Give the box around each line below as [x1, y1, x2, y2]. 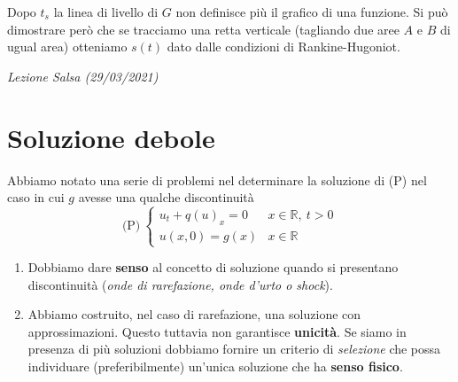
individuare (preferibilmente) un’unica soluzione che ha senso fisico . [27, 357, 403, 376]
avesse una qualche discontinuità [78, 188, 254, 207]
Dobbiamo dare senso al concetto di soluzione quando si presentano [27, 258, 399, 277]
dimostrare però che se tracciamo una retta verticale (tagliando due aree [7, 19, 400, 38]
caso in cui [7, 188, 65, 207]
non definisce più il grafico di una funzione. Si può [175, 3, 448, 20]
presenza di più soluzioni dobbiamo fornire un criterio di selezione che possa [27, 339, 441, 358]
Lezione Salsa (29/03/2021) [7, 66, 159, 85]
